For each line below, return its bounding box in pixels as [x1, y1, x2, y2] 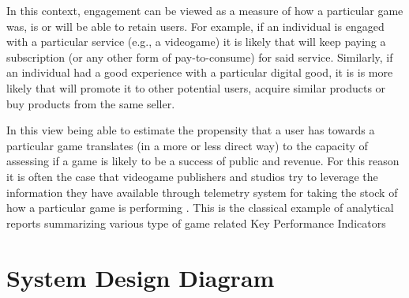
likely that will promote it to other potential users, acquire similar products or [6, 79, 386, 96]
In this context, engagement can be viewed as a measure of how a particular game [6, 2, 403, 18]
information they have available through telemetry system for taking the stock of [6, 183, 398, 200]
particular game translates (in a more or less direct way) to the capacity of [6, 137, 368, 153]
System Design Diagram [6, 261, 275, 293]
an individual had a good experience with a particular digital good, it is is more [6, 64, 393, 81]
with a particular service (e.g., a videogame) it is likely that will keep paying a [6, 33, 386, 50]
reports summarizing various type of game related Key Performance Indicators [6, 214, 386, 231]
